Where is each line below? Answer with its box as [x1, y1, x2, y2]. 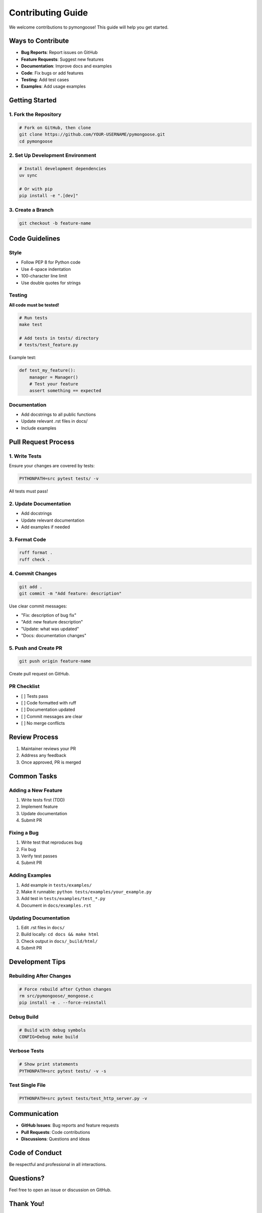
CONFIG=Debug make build [19, 1034, 79, 1039]
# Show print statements [19, 1062, 79, 1067]
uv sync [19, 173, 37, 178]
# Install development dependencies [19, 165, 107, 171]
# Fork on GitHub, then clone [19, 125, 91, 131]
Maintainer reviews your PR [21, 746, 76, 752]
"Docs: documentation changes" [21, 632, 87, 638]
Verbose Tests [9, 1048, 44, 1054]
